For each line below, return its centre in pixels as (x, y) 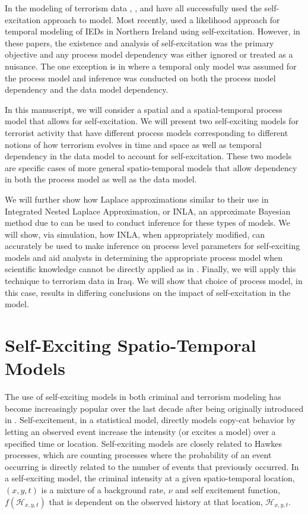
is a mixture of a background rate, (103, 489)
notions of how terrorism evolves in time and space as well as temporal (134, 144)
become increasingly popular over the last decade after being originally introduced (154, 408)
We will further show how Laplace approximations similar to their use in (137, 199)
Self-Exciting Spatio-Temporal (131, 345)
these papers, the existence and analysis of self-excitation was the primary (139, 42)
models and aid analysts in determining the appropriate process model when (144, 257)
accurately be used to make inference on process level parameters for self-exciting (153, 246)
